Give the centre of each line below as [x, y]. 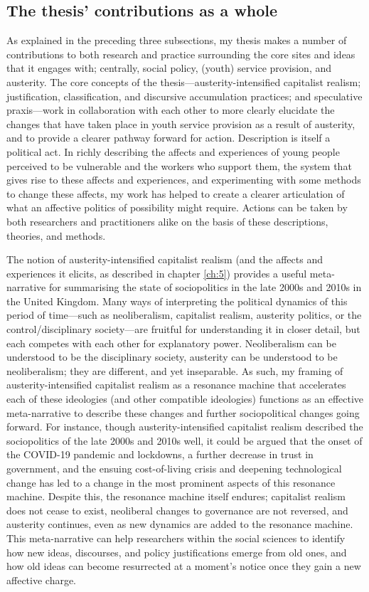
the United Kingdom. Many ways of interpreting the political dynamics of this [177, 301]
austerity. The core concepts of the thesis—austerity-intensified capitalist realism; [184, 81]
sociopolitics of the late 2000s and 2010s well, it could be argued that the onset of [184, 440]
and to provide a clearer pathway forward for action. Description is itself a [169, 138]
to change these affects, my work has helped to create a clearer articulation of [176, 193]
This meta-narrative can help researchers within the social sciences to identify [176, 538]
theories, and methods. [56, 235]
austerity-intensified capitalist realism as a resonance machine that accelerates [176, 385]
